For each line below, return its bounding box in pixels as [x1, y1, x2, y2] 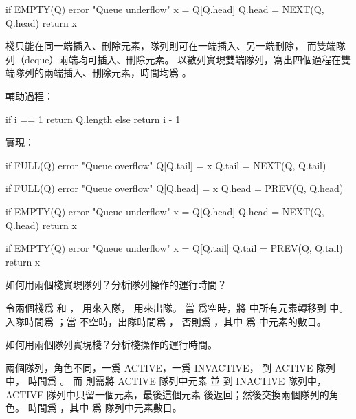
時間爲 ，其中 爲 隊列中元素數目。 [27, 400, 182, 415]
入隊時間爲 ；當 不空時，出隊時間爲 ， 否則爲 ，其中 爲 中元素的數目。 [5, 314, 326, 328]
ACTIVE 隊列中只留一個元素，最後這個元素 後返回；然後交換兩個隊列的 [5, 387, 329, 401]
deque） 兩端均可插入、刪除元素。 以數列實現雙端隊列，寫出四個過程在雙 [24, 52, 351, 66]
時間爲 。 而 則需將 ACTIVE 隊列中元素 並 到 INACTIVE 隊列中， [27, 374, 326, 388]
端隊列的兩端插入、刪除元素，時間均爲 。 [5, 65, 192, 80]
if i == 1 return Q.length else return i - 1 [5, 111, 181, 126]
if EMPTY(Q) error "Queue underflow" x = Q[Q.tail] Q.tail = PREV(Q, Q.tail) [5, 241, 343, 255]
